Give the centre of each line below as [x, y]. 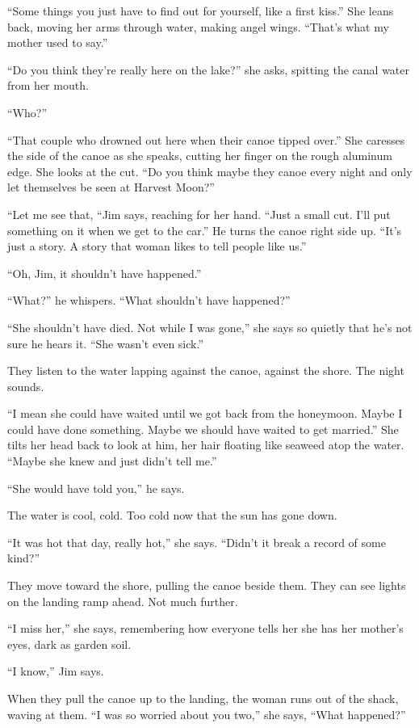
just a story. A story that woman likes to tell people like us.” [157, 246]
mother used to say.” [58, 42]
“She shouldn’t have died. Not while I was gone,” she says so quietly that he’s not [210, 327]
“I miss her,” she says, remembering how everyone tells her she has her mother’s [205, 628]
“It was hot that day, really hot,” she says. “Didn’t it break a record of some [197, 542]
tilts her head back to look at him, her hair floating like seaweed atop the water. [206, 445]
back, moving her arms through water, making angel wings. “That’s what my [198, 26]
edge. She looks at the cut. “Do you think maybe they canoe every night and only [210, 171]
